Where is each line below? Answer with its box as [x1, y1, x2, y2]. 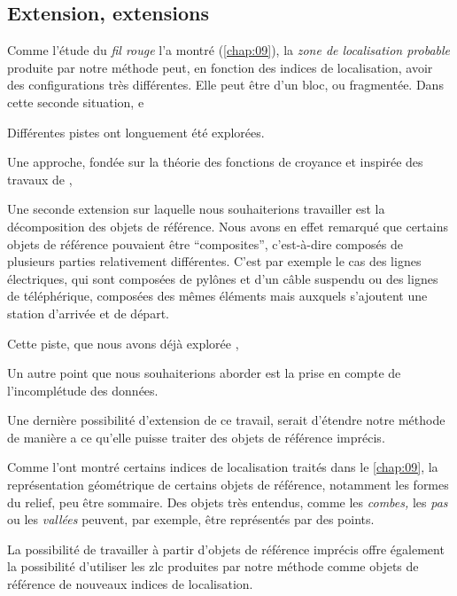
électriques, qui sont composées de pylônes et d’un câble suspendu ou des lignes [7, 269, 438, 287]
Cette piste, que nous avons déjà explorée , [7, 333, 239, 352]
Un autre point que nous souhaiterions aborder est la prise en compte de [7, 364, 401, 382]
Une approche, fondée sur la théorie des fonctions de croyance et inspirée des [7, 153, 423, 171]
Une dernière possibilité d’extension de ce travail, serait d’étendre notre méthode [7, 411, 445, 429]
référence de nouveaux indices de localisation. [7, 575, 253, 593]
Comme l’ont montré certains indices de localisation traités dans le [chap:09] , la [7, 458, 438, 476]
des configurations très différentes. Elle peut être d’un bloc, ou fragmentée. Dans [7, 75, 444, 94]
